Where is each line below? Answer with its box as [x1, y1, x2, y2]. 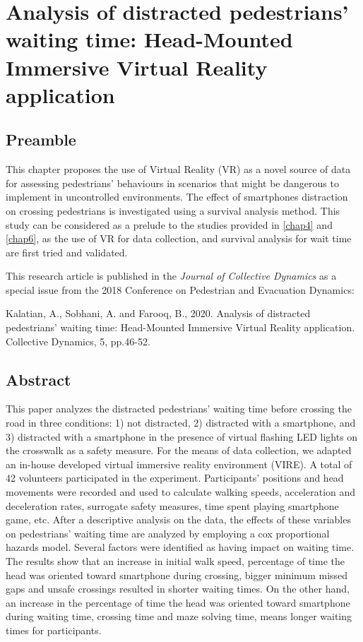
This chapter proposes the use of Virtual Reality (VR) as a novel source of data [6, 162, 351, 177]
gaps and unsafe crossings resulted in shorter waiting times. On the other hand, [6, 581, 350, 596]
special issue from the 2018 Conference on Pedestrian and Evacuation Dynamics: [6, 282, 355, 297]
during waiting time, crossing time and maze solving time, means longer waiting [6, 609, 352, 624]
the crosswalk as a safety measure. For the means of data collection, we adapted [6, 443, 352, 458]
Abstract [6, 368, 71, 390]
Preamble [6, 129, 76, 150]
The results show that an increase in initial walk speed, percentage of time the [6, 554, 345, 568]
